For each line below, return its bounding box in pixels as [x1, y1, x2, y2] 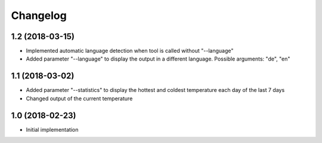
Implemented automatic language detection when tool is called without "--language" [26, 47, 234, 55]
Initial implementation [26, 126, 79, 133]
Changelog [11, 9, 67, 22]
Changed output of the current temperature [26, 95, 133, 102]
